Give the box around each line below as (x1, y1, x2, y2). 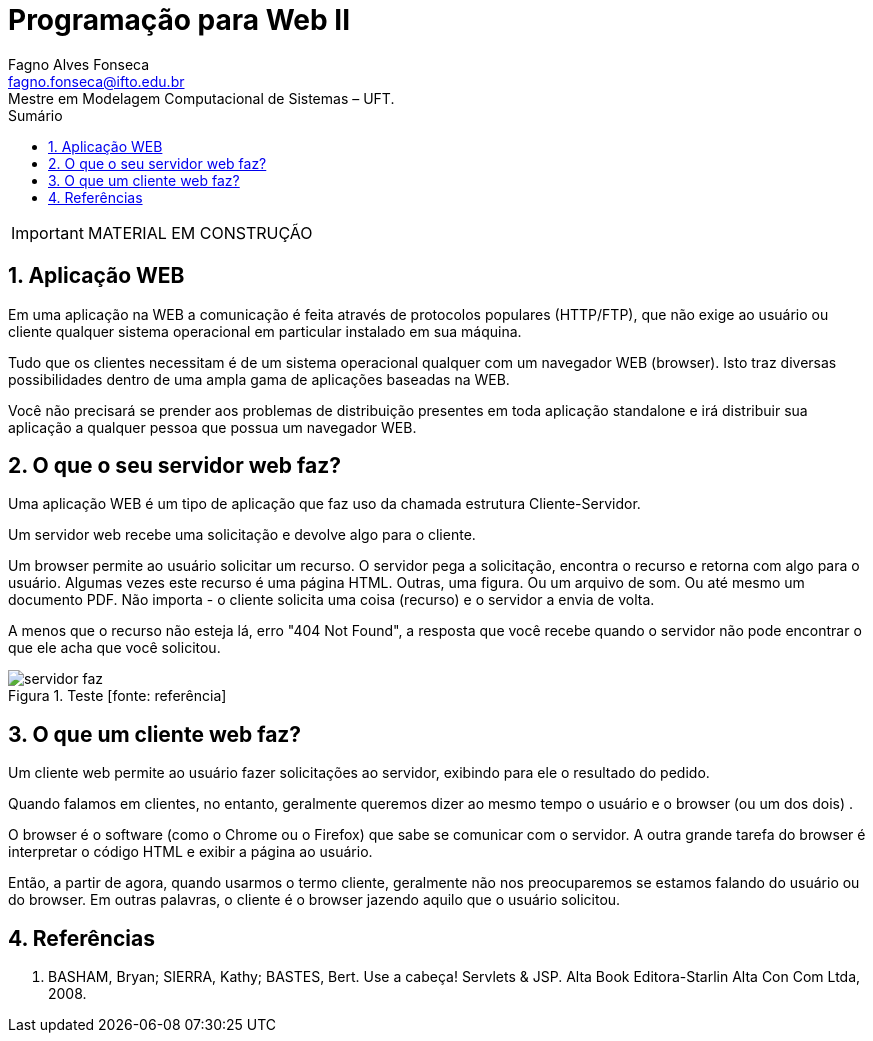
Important (11, 222, 84, 243)
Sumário (8, 106, 63, 124)
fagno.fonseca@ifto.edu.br (8, 72, 185, 90)
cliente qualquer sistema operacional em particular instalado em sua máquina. (8, 322, 522, 340)
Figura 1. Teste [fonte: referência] (8, 687, 227, 705)
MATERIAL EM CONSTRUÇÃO (87, 222, 313, 243)
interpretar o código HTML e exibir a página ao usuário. (8, 843, 373, 861)
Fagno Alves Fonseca (8, 55, 150, 73)
